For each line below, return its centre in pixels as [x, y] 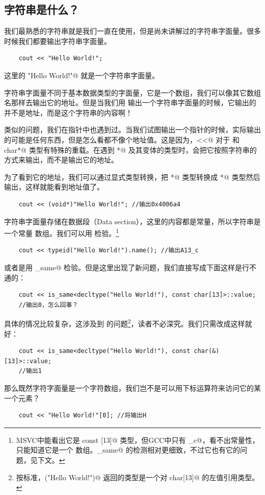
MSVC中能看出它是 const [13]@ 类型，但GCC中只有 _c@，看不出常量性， [138, 440]
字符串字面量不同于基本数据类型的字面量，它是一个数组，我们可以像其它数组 [132, 92]
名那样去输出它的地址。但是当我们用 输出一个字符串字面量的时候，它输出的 [130, 102]
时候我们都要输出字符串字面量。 [58, 41]
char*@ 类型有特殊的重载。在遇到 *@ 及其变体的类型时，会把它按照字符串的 [130, 149]
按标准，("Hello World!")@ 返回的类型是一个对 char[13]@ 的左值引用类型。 [138, 477]
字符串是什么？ [42, 9]
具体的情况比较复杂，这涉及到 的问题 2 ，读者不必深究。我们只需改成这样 [125, 323]
